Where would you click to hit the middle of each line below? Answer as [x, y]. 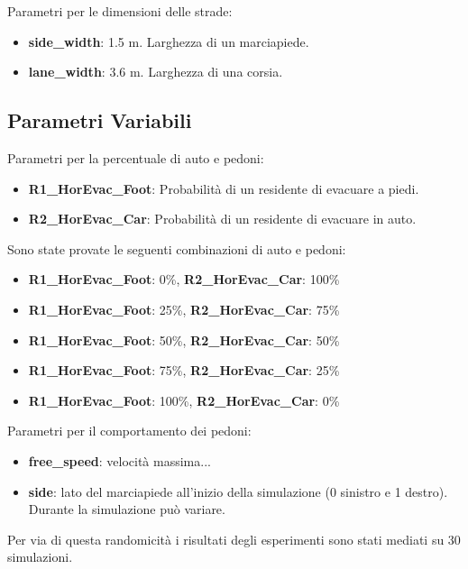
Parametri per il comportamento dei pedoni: [129, 431]
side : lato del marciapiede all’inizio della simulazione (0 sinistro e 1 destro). [238, 491]
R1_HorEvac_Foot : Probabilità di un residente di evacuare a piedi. [224, 188]
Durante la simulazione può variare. [127, 509]
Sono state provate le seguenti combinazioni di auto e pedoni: [177, 248]
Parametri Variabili [100, 120]
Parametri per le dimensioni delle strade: [120, 11]
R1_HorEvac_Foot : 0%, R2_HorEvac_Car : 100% [184, 279]
